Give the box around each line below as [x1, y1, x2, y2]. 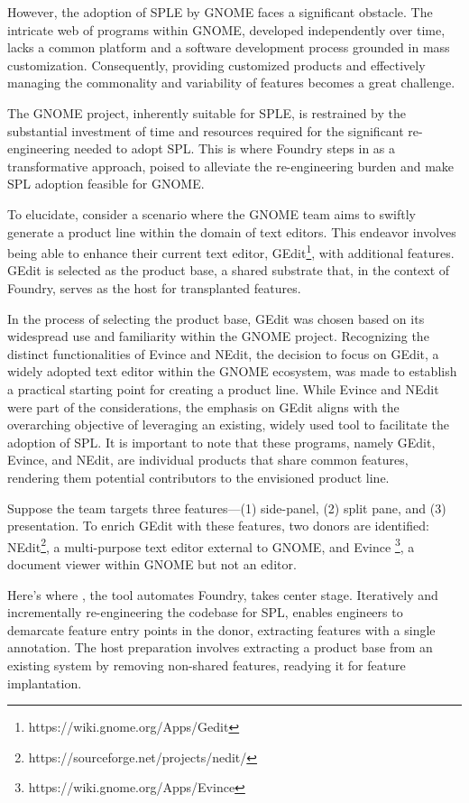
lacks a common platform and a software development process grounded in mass [7, 38, 450, 57]
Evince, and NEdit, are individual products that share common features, [7, 450, 409, 469]
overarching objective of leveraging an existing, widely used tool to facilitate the [7, 415, 449, 434]
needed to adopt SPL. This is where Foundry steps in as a [73, 139, 396, 158]
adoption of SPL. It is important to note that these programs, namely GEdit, [7, 432, 436, 451]
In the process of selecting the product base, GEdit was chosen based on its [7, 309, 425, 328]
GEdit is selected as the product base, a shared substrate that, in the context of [7, 261, 450, 280]
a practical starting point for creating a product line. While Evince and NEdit [7, 379, 439, 398]
